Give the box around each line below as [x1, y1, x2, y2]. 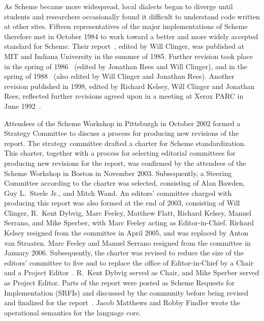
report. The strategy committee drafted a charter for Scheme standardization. [4, 137, 246, 148]
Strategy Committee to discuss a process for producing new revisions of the [4, 128, 239, 138]
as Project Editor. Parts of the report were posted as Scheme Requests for [4, 277, 235, 288]
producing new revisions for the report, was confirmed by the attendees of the [4, 157, 246, 168]
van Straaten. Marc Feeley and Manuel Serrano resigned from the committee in [4, 237, 251, 248]
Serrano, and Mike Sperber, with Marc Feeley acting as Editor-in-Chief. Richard [4, 217, 254, 228]
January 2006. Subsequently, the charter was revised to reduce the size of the [4, 247, 244, 258]
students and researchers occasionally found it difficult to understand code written [4, 11, 260, 21]
